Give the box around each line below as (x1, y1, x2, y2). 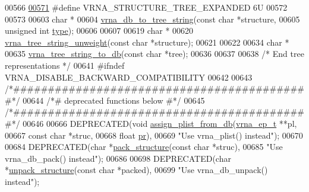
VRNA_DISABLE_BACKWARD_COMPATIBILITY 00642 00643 (5, 71, 253, 83)
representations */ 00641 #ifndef (5, 59, 125, 71)
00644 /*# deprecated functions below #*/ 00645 (23, 94, 205, 106)
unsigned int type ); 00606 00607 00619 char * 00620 (5, 24, 194, 37)
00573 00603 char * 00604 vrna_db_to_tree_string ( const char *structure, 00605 (5, 12, 300, 25)
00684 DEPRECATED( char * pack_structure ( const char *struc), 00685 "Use (5, 140, 283, 153)
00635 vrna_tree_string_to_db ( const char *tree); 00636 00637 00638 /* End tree (5, 47, 304, 60)
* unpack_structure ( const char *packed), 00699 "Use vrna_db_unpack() (5, 164, 268, 176)
